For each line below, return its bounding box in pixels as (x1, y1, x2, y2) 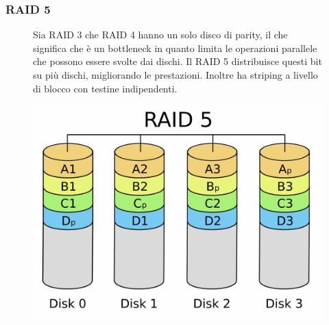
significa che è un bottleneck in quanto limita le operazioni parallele (33, 40, 317, 55)
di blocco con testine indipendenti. (33, 81, 178, 95)
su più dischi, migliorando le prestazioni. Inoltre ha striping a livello (33, 68, 318, 81)
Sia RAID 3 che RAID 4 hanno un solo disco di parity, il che (33, 27, 288, 42)
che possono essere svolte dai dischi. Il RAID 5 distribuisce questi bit (33, 54, 322, 68)
